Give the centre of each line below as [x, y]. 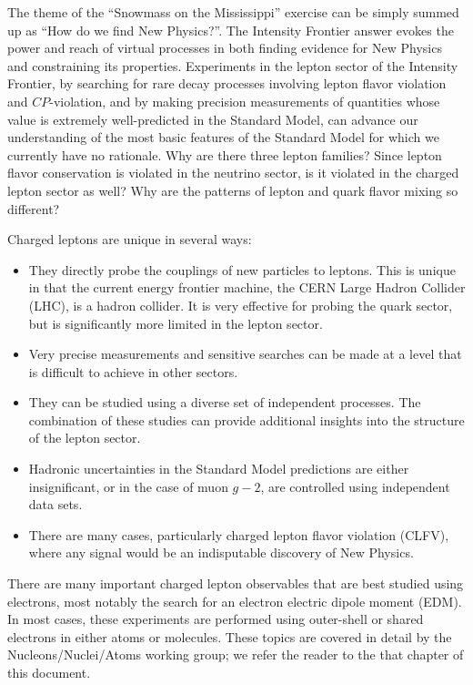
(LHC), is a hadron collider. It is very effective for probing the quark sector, [241, 305]
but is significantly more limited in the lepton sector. [176, 323]
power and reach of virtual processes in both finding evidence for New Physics [225, 48]
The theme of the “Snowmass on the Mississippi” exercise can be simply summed [233, 12]
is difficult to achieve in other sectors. [133, 371]
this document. [49, 672]
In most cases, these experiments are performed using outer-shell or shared [216, 619]
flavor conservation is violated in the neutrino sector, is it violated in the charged [233, 173]
